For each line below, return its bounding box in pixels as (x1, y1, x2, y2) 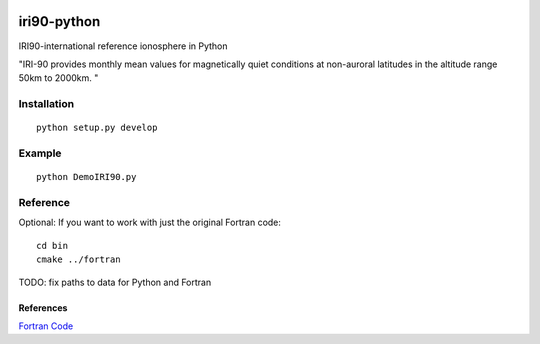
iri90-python (18, 13, 101, 30)
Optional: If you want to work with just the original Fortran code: (18, 216, 282, 229)
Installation (18, 97, 75, 111)
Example (18, 146, 62, 160)
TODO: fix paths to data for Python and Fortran (18, 276, 212, 288)
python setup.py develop (36, 122, 158, 134)
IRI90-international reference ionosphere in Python (18, 40, 229, 52)
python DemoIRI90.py (36, 171, 137, 183)
